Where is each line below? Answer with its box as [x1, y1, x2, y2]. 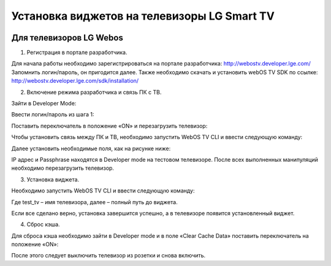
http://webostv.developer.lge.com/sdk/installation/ [11, 77, 139, 85]
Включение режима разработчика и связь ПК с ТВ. [26, 88, 162, 96]
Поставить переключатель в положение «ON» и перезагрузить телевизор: [11, 122, 208, 129]
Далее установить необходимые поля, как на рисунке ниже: [11, 145, 171, 152]
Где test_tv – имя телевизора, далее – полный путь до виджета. [11, 198, 178, 205]
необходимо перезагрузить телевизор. [11, 164, 115, 172]
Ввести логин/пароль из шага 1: [11, 111, 94, 118]
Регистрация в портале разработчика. [26, 49, 127, 56]
